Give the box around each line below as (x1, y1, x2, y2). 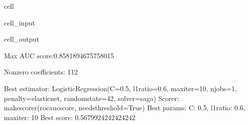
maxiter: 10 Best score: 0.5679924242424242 (4, 112, 135, 122)
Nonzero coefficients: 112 (4, 67, 78, 77)
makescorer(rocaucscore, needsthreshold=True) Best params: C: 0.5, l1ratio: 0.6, (4, 102, 246, 113)
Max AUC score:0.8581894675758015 (4, 50, 114, 60)
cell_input (4, 17, 35, 27)
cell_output (4, 34, 39, 44)
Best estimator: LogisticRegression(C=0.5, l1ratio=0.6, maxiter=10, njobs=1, (4, 83, 237, 93)
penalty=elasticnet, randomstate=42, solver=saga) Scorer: (4, 93, 179, 103)
